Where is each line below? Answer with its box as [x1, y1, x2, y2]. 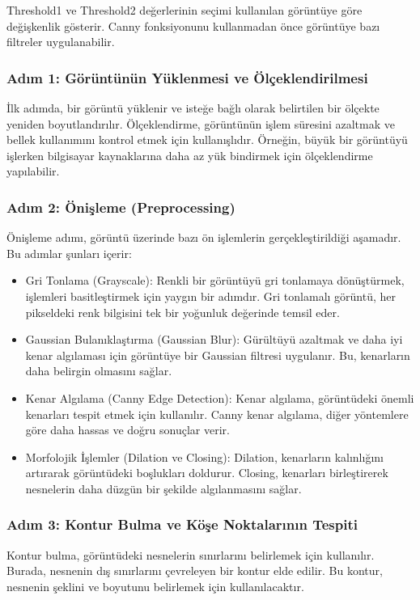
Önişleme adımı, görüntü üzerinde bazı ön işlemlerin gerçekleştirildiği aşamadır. [6, 229, 401, 246]
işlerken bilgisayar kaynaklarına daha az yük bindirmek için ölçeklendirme [6, 146, 373, 163]
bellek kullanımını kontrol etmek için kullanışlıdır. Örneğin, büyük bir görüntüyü [6, 131, 408, 148]
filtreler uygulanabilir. [6, 33, 115, 50]
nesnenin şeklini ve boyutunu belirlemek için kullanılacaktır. [6, 577, 304, 594]
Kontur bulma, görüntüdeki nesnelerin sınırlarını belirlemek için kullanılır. [6, 546, 375, 563]
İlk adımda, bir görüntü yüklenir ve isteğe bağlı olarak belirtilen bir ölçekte [6, 99, 380, 116]
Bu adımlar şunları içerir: [6, 244, 132, 261]
